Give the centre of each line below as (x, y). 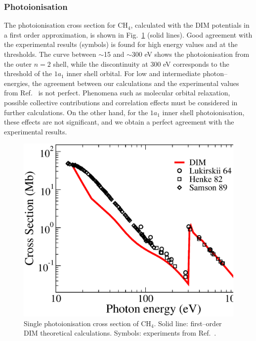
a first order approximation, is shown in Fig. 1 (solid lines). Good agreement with (128, 34)
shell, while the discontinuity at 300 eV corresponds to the (141, 64)
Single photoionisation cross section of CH (87, 323)
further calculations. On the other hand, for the (76, 112)
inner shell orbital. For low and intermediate (133, 73)
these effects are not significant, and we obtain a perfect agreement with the (119, 122)
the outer (18, 64)
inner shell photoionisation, (203, 112)
